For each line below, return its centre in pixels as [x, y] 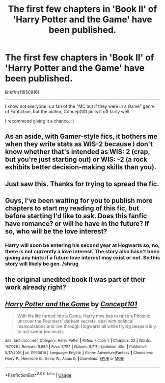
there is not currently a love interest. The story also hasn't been [82, 252]
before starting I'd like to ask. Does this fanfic [76, 216]
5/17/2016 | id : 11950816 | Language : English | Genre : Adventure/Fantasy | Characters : [79, 353]
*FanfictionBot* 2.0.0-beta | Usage [38, 375]
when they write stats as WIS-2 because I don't [79, 144]
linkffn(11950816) [22, 92]
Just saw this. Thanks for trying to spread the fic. [82, 184]
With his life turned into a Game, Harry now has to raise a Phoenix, [84, 316]
